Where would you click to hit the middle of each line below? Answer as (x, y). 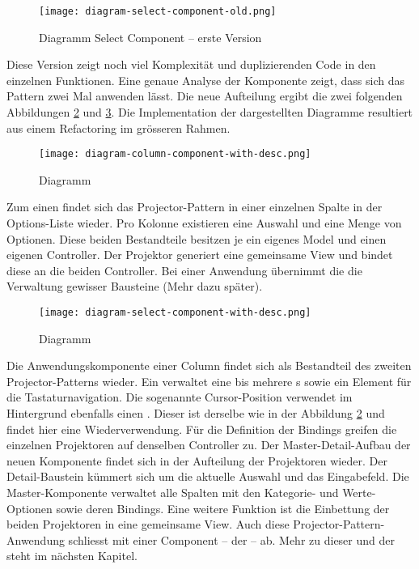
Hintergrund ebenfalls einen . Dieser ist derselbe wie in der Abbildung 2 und (196, 413)
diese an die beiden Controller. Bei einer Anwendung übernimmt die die (184, 270)
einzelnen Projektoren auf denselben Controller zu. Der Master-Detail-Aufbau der (209, 445)
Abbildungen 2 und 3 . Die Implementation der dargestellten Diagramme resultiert (210, 112)
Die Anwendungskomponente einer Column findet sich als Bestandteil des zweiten (209, 365)
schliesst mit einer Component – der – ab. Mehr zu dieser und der (231, 539)
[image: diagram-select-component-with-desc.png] (175, 313)
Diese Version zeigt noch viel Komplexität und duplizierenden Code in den (191, 64)
